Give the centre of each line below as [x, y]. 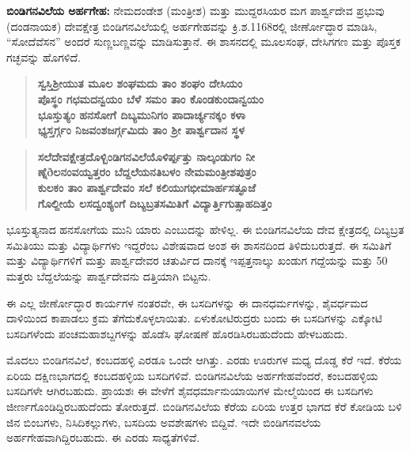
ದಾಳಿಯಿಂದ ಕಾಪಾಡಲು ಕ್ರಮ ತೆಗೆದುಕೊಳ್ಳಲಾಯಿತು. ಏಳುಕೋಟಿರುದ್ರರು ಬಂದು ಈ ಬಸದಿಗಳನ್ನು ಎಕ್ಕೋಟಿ [194, 318]
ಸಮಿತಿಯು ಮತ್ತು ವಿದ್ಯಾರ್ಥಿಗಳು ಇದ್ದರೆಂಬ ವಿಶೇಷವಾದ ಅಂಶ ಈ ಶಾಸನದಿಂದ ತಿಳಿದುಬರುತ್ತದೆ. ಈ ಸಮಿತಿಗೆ [199, 245]
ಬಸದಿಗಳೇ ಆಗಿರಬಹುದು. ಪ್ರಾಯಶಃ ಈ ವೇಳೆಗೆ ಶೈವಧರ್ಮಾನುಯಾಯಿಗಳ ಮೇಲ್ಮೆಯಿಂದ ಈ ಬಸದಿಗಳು [190, 391]
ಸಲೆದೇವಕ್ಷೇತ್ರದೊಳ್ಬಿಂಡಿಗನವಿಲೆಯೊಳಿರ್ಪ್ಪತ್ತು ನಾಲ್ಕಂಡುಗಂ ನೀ [146, 156]
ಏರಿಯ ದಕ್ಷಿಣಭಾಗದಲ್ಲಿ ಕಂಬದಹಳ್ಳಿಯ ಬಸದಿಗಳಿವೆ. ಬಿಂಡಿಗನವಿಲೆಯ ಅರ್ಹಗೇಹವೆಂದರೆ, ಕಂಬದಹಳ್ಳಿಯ [192, 375]
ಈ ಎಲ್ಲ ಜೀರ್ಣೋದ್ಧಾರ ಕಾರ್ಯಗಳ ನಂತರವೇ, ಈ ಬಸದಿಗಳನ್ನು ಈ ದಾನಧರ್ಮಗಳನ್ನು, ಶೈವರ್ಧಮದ [187, 302]
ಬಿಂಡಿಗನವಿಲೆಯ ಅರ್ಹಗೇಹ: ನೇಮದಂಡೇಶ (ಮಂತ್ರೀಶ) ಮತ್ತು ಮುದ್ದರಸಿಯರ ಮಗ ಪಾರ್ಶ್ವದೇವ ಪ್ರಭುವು [196, 10]
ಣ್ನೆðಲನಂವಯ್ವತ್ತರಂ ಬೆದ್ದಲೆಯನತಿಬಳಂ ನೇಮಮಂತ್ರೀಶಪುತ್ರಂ [147, 172]
